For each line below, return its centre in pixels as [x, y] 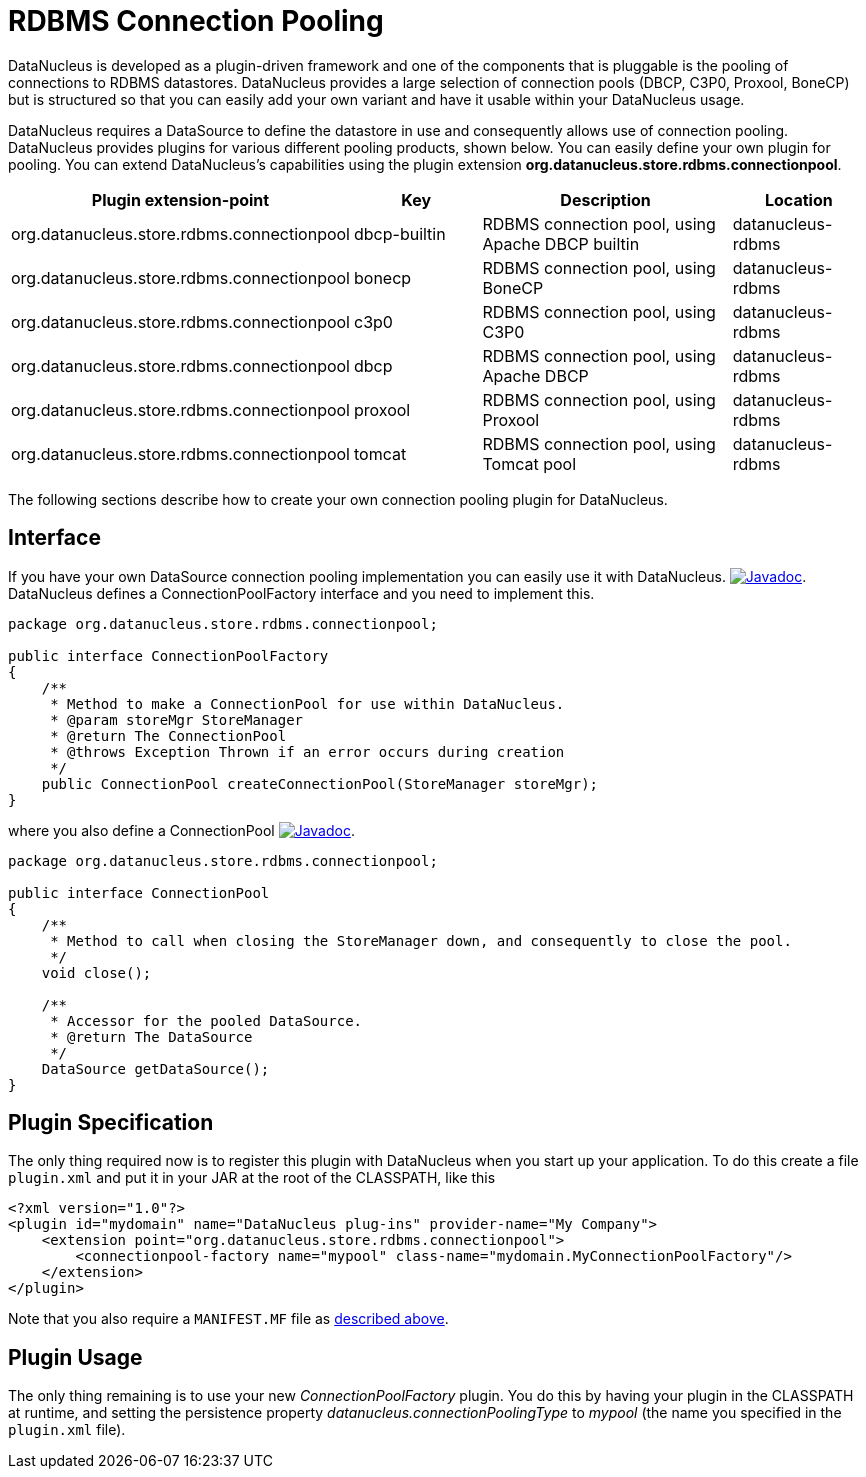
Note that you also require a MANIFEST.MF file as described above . [228, 1319]
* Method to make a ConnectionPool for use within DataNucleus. [307, 703]
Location [799, 199]
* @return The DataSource [151, 1036]
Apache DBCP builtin [561, 243]
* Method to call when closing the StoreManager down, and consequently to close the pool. [421, 940]
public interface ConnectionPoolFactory [168, 655]
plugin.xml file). [67, 1430]
